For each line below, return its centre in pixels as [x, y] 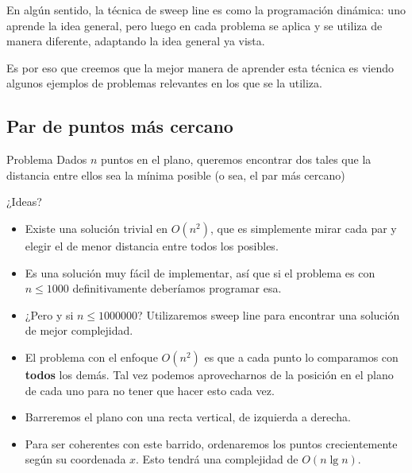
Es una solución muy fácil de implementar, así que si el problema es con [200, 272]
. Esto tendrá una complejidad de [217, 459]
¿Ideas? [24, 202]
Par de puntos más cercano [120, 126]
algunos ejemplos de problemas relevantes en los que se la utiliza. [164, 83]
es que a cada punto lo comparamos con [301, 357]
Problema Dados [47, 159]
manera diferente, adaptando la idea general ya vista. [136, 41]
